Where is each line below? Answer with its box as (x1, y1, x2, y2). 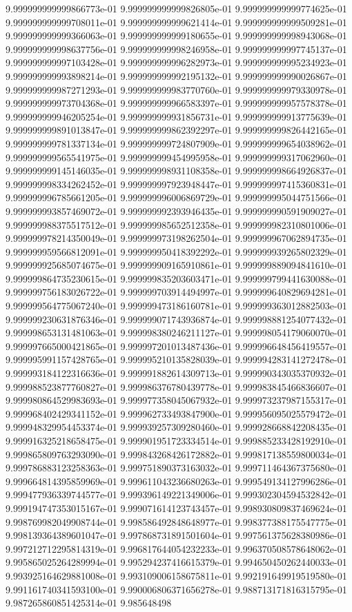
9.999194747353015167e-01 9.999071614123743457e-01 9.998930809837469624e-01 (6, 500, 347, 515)
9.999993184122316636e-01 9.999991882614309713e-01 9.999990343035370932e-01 (6, 366, 347, 380)
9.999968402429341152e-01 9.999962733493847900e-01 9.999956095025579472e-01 (6, 406, 347, 420)
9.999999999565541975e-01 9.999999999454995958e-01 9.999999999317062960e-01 (6, 150, 347, 164)
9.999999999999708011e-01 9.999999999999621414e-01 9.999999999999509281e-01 (6, 14, 347, 29)
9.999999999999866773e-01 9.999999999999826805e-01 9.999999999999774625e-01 (6, 1, 347, 15)
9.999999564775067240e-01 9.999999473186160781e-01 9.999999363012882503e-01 (6, 298, 347, 313)
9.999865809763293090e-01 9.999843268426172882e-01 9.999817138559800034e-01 (6, 447, 347, 461)
